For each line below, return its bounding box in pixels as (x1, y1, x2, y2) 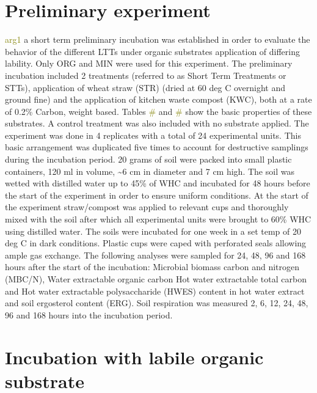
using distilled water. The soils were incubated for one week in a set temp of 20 (5, 224, 302, 237)
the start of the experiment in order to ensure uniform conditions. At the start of (5, 188, 308, 201)
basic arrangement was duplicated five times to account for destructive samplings (5, 141, 308, 153)
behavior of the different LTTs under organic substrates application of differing (5, 45, 300, 57)
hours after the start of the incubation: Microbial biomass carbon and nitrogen (5, 260, 300, 273)
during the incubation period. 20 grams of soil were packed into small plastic (5, 153, 292, 166)
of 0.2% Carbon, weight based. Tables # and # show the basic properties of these (5, 105, 312, 117)
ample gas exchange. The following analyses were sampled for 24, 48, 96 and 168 (5, 248, 306, 261)
